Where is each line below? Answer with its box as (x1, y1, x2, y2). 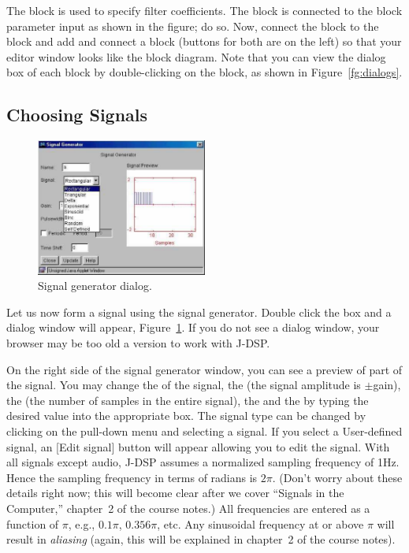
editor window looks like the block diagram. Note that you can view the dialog (6, 48, 386, 65)
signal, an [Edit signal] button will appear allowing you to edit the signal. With (6, 438, 390, 455)
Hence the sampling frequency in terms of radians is (6, 469, 258, 485)
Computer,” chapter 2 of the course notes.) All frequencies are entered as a (6, 499, 370, 516)
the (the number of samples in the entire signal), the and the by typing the (6, 392, 369, 408)
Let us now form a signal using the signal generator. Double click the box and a (6, 303, 392, 320)
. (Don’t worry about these (272, 469, 403, 485)
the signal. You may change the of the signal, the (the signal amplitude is (6, 377, 361, 393)
